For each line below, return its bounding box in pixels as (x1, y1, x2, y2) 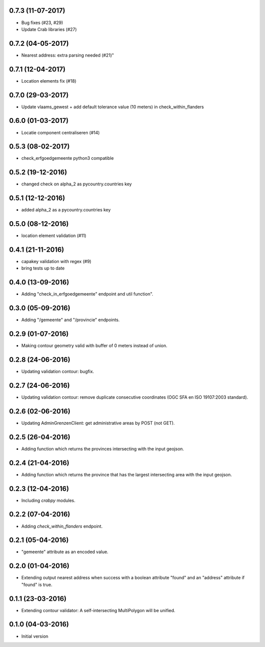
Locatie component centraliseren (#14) (21, 129, 100, 135)
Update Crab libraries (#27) (21, 26, 77, 32)
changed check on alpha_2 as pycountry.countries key (21, 181, 132, 187)
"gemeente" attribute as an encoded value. (21, 549, 108, 555)
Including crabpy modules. (21, 497, 76, 503)
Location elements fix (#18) (21, 78, 77, 84)
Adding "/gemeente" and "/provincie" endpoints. (21, 317, 120, 323)
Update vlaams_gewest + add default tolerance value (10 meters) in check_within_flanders (21, 104, 204, 110)
